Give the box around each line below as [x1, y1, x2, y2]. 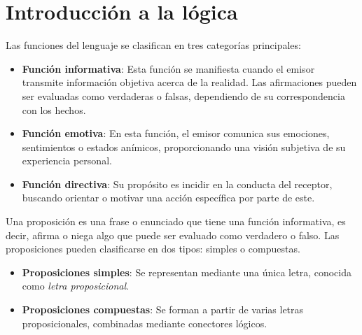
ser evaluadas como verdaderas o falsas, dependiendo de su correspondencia [22, 88, 345, 103]
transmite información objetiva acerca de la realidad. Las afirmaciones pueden [22, 75, 357, 90]
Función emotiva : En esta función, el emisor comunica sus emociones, [22, 126, 330, 141]
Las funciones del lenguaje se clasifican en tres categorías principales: [6, 38, 301, 52]
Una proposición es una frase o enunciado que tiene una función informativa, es [6, 214, 346, 229]
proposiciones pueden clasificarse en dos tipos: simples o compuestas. [6, 241, 300, 256]
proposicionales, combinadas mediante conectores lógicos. [22, 315, 267, 330]
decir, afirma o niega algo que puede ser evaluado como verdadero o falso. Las [6, 227, 340, 242]
